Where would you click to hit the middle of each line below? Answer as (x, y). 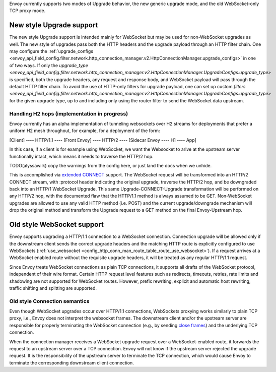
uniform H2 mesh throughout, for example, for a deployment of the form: (85, 131)
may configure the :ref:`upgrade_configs (51, 51)
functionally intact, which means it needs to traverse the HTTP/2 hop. (81, 156)
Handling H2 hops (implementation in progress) (69, 113)
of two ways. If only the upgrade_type (49, 65)
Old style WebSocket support (57, 225)
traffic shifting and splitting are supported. (53, 288)
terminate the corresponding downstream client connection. (72, 362)
